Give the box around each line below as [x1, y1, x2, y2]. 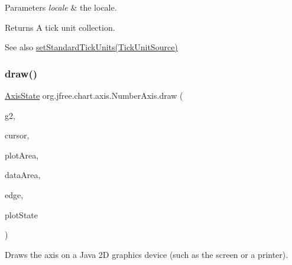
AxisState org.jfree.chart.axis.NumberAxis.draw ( [5, 89, 183, 101]
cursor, [5, 129, 30, 141]
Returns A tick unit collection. [5, 21, 115, 33]
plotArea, [5, 148, 39, 161]
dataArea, [5, 169, 41, 181]
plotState [5, 208, 38, 221]
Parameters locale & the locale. [5, 1, 117, 13]
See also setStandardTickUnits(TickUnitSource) [5, 41, 178, 53]
